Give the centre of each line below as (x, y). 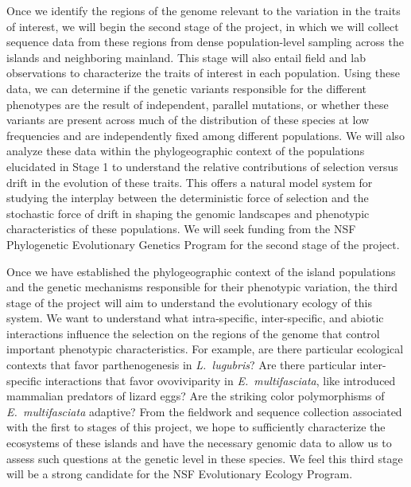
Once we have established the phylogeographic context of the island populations (201, 271)
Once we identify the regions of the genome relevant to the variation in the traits (204, 10)
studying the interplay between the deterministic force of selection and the (188, 198)
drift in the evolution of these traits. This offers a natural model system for (190, 182)
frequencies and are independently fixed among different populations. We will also (205, 135)
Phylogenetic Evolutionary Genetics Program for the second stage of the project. (203, 244)
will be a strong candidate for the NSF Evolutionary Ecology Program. (180, 474)
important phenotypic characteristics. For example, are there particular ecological (205, 349)
